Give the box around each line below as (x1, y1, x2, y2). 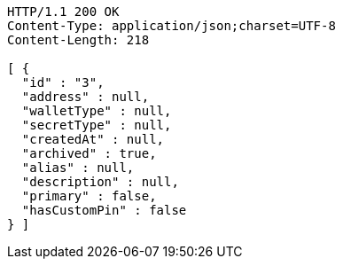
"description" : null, (21, 175, 179, 189)
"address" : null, (21, 90, 150, 104)
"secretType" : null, (21, 118, 172, 132)
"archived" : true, (21, 146, 157, 160)
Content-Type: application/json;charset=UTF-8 (7, 19, 336, 33)
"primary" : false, (21, 189, 157, 203)
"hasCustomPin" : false (21, 203, 187, 217)
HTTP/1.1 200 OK (7, 4, 120, 19)
